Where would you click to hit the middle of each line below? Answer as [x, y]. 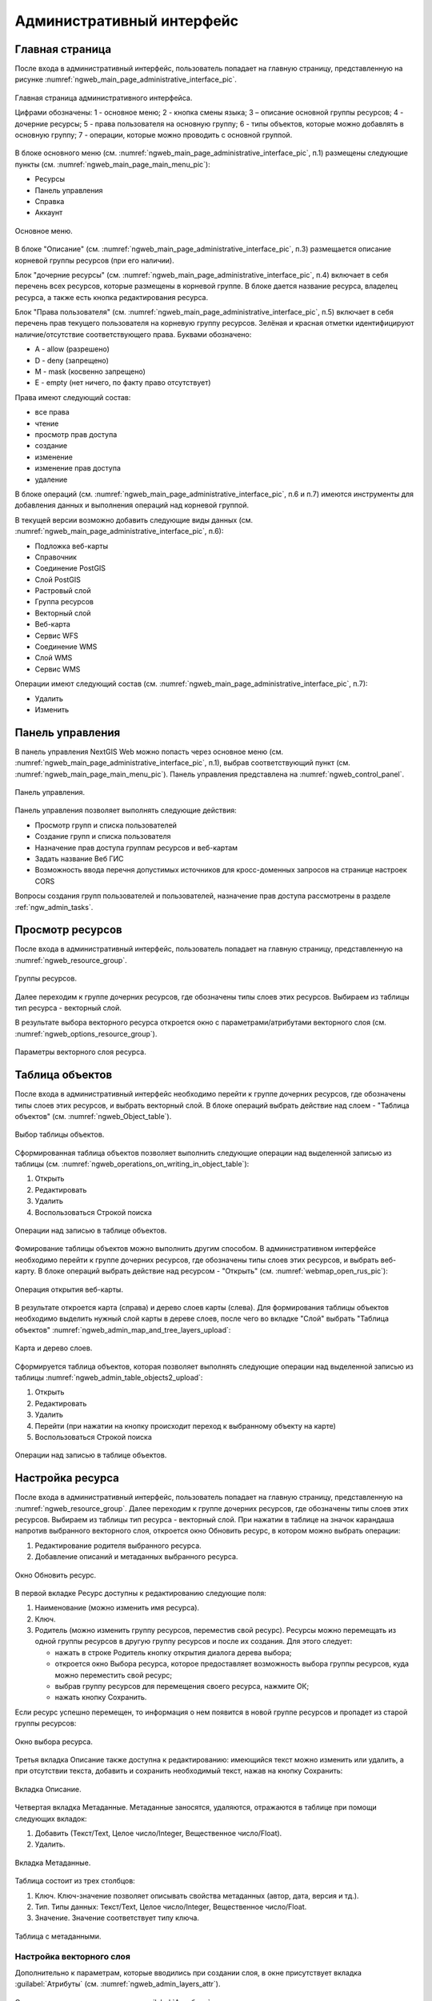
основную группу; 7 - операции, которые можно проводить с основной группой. [154, 135]
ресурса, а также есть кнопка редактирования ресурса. [111, 297]
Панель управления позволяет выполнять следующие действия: [126, 810]
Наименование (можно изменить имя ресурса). [117, 1608]
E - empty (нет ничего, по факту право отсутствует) [123, 383]
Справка [50, 201]
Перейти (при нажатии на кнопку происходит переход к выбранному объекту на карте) [185, 1426]
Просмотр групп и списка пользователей [106, 825]
